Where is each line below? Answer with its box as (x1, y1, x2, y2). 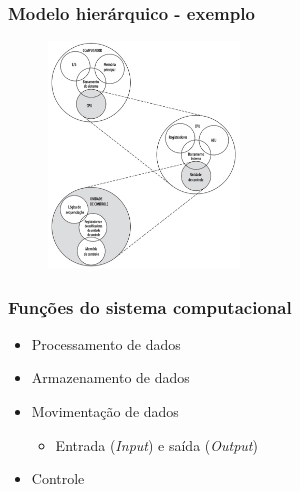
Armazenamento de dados (31, 367, 190, 388)
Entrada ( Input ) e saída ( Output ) (55, 434, 258, 455)
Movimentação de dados (31, 400, 179, 421)
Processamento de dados (31, 333, 181, 354)
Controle (31, 468, 85, 489)
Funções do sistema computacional (8, 294, 292, 319)
